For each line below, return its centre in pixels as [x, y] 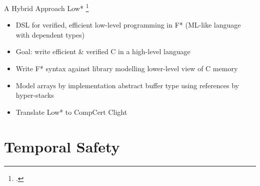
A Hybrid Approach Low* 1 [46, 7]
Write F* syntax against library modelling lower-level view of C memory [127, 68]
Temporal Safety [62, 146]
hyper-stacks [35, 95]
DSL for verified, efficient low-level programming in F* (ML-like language [128, 25]
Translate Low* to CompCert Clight [71, 112]
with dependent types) [50, 34]
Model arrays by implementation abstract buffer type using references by [127, 85]
